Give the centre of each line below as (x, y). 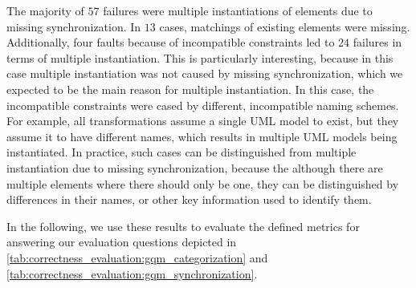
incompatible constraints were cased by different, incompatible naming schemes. (203, 105)
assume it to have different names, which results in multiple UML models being (202, 136)
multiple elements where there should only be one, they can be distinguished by (203, 183)
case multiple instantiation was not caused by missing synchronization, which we (205, 73)
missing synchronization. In (74, 26)
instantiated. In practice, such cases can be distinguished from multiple (181, 152)
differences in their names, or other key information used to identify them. (189, 199)
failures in (377, 42)
